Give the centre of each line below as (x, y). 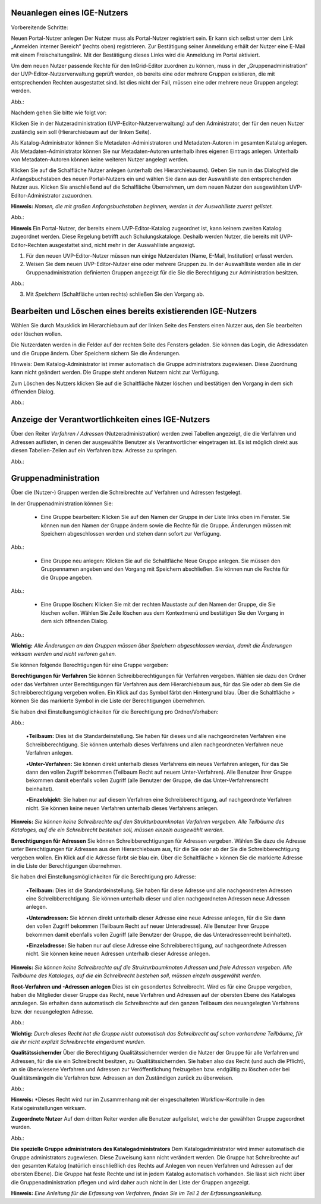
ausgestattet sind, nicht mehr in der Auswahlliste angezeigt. (122, 245)
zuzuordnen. (77, 195)
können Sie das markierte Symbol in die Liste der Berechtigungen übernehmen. (108, 701)
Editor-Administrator (36, 195)
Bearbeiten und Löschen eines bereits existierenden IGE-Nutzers (134, 312)
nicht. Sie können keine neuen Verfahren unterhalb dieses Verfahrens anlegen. (122, 808)
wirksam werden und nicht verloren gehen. (64, 654)
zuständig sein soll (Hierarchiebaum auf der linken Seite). (81, 132)
